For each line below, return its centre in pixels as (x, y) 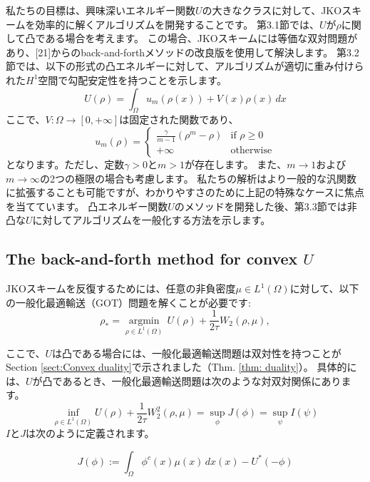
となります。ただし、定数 (65, 164)
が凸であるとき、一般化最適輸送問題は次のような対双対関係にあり (187, 380)
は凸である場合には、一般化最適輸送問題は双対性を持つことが (197, 353)
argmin (144, 321)
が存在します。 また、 (236, 164)
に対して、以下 (324, 288)
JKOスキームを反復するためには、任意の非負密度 (121, 288)
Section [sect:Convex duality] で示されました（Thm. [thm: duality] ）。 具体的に (181, 367)
